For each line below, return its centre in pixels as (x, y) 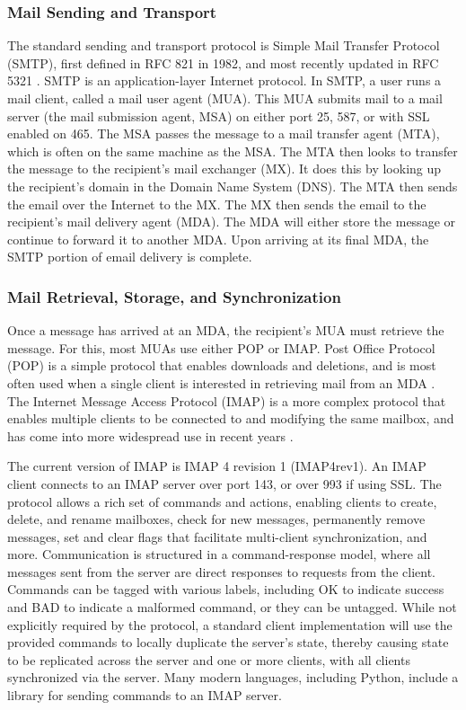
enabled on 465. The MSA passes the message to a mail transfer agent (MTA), (224, 133)
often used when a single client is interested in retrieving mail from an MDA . (221, 382)
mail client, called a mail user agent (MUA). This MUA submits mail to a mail (225, 98)
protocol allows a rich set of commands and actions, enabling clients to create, (222, 501)
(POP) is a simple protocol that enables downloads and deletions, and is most (222, 365)
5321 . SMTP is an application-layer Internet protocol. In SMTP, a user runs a (224, 80)
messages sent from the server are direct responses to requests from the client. (221, 571)
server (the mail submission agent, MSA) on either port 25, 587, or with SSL (219, 115)
